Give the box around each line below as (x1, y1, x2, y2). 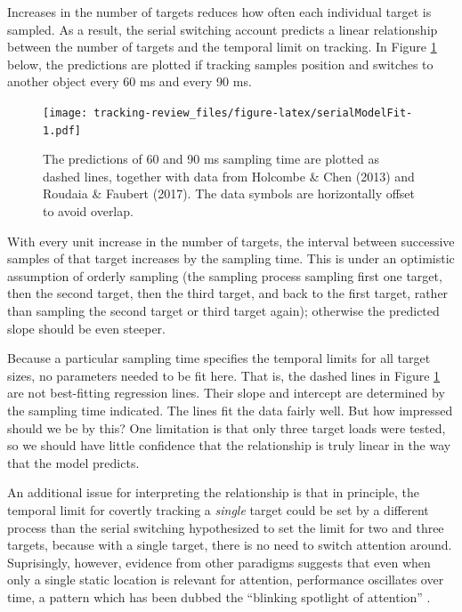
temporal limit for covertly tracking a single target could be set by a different (7, 500, 429, 519)
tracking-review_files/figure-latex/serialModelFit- (93, 106, 413, 119)
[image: (43, 106, 88, 119)
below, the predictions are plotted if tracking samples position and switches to (7, 54, 434, 73)
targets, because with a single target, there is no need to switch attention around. (7, 535, 452, 554)
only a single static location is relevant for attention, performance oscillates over (7, 570, 444, 589)
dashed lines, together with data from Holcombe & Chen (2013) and (43, 166, 415, 185)
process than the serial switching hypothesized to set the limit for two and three (7, 518, 444, 536)
